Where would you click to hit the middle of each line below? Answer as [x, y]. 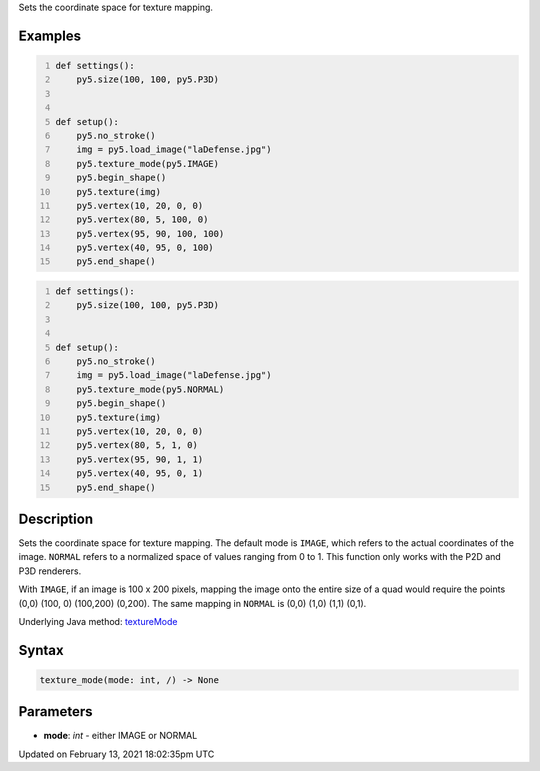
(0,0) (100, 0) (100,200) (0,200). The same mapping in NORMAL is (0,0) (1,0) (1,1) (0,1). [192, 603]
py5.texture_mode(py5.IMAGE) [148, 163]
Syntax [41, 650]
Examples [50, 35]
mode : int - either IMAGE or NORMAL [120, 736]
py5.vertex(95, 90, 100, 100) [150, 233]
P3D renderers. [50, 571]
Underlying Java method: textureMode [98, 621]
